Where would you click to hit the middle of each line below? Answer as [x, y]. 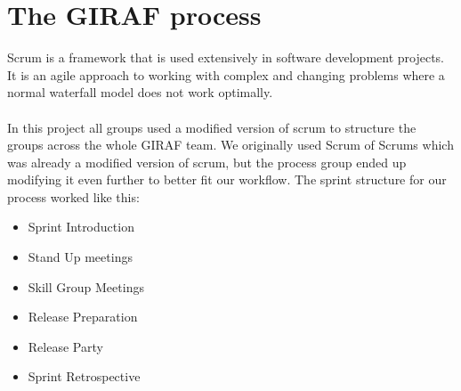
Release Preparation [83, 317]
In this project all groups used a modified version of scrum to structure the [212, 127]
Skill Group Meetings [86, 286]
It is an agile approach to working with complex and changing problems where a [226, 74]
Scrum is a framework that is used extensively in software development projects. [226, 57]
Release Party [65, 346]
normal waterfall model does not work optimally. [140, 92]
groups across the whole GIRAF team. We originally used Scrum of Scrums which [230, 145]
